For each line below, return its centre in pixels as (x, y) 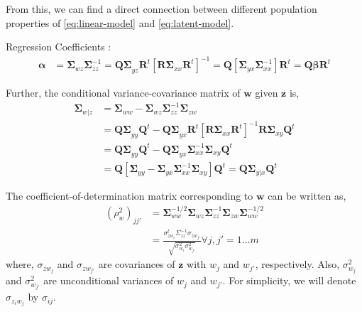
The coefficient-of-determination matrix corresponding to (130, 196)
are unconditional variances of (109, 280)
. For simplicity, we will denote (289, 280)
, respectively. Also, (297, 264)
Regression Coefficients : (59, 47)
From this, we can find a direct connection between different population (161, 9)
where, (20, 264)
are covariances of (137, 264)
